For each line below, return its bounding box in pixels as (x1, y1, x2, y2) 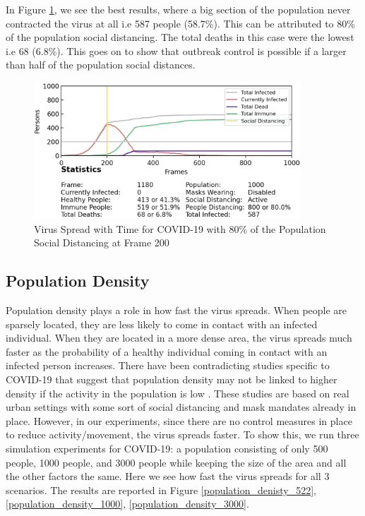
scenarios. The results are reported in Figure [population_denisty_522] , (6, 482, 316, 497)
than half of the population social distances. (6, 57, 196, 72)
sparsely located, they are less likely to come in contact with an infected (6, 316, 318, 331)
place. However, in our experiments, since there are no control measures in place (6, 413, 352, 428)
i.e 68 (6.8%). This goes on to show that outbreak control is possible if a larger (6, 43, 347, 58)
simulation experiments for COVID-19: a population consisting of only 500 (6, 441, 328, 456)
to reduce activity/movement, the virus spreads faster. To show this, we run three (6, 427, 359, 442)
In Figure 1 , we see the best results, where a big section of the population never (6, 2, 351, 16)
